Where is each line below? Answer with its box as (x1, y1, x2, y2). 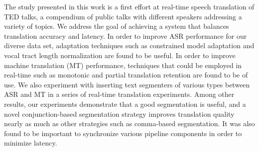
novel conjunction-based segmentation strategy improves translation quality (4, 108, 235, 119)
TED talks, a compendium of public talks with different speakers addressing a (4, 11, 242, 21)
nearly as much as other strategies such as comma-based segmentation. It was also (4, 118, 255, 129)
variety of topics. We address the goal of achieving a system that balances (4, 21, 229, 31)
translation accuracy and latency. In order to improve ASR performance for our (4, 30, 247, 41)
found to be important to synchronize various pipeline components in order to (4, 128, 242, 138)
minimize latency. (4, 138, 57, 148)
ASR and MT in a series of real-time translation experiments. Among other (4, 89, 235, 99)
